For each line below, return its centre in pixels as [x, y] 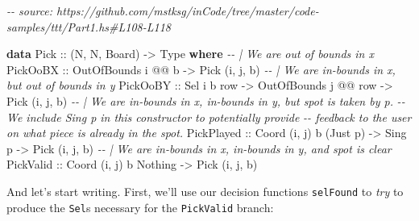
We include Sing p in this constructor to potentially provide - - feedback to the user [209, 117]
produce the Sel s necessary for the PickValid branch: [140, 207]
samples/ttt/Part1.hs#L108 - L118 [89, 26]
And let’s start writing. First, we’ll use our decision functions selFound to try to [205, 191]
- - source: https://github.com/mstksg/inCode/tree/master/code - [163, 10]
